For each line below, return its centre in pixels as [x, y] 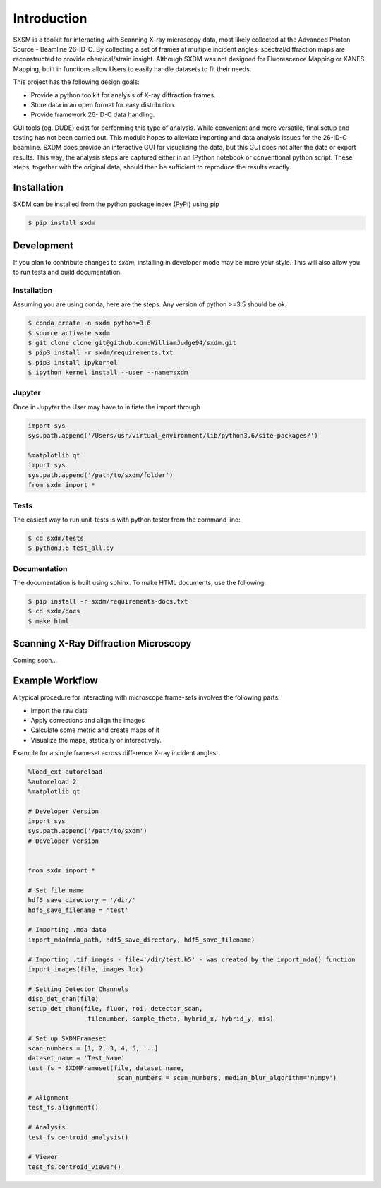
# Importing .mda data [67, 930]
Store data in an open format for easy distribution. [103, 104]
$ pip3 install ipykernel [73, 362]
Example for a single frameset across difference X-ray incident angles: [115, 753]
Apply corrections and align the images [87, 720]
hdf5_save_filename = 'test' [78, 910]
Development [43, 245]
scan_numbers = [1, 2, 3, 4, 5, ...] [93, 1049]
